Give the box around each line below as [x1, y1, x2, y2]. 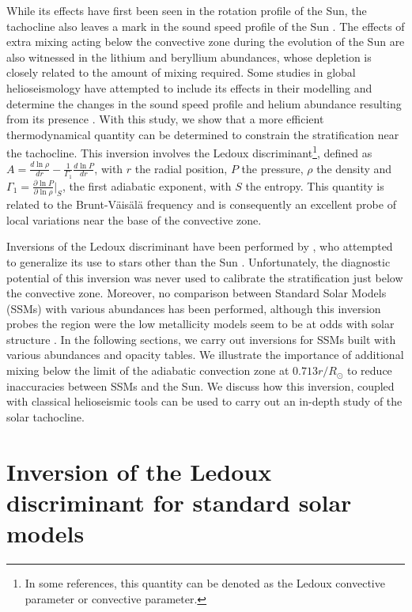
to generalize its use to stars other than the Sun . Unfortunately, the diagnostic [6, 253, 391, 270]
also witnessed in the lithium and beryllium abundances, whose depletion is [6, 48, 372, 65]
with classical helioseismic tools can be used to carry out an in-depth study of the [6, 393, 403, 410]
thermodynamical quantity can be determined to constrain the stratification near [6, 126, 399, 142]
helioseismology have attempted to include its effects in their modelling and [6, 79, 372, 96]
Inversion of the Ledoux [6, 455, 272, 487]
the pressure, [241, 160, 304, 176]
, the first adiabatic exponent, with [62, 177, 232, 194]
